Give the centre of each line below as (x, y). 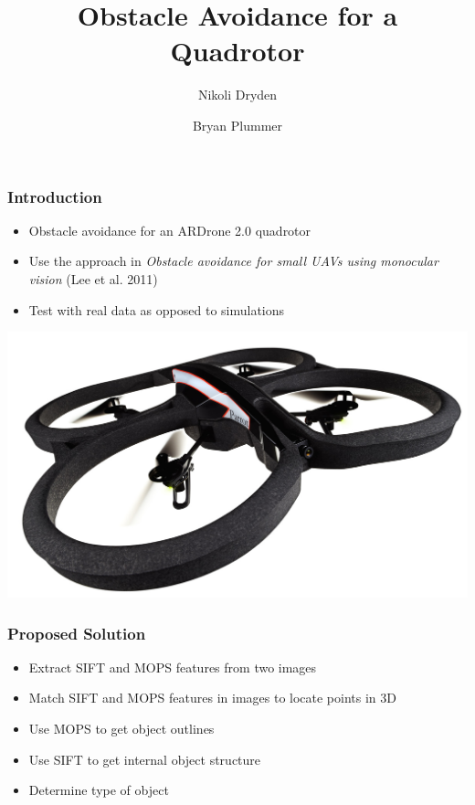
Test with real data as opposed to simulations (157, 309)
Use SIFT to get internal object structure (145, 759)
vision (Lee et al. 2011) (93, 278)
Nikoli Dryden (237, 95)
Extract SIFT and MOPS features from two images (173, 667)
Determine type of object (99, 790)
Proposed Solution (77, 633)
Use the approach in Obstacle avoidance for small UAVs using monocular (233, 261)
